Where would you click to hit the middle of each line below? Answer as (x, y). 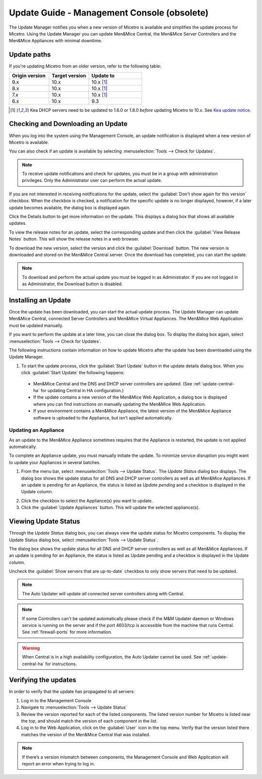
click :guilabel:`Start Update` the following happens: (73, 373)
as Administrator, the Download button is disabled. (73, 284)
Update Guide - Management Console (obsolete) (109, 13)
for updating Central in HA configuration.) (82, 390)
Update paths (30, 55)
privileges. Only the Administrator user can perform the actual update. (92, 180)
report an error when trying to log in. (58, 764)
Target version (69, 75)
